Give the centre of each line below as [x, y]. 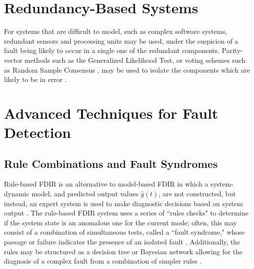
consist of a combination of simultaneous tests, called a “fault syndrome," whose [125, 232]
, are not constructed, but [197, 194]
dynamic [17, 194]
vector [13, 60]
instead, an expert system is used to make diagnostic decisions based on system [124, 203]
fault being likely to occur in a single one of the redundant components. [112, 50]
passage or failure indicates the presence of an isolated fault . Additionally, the [122, 242]
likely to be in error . [35, 79]
